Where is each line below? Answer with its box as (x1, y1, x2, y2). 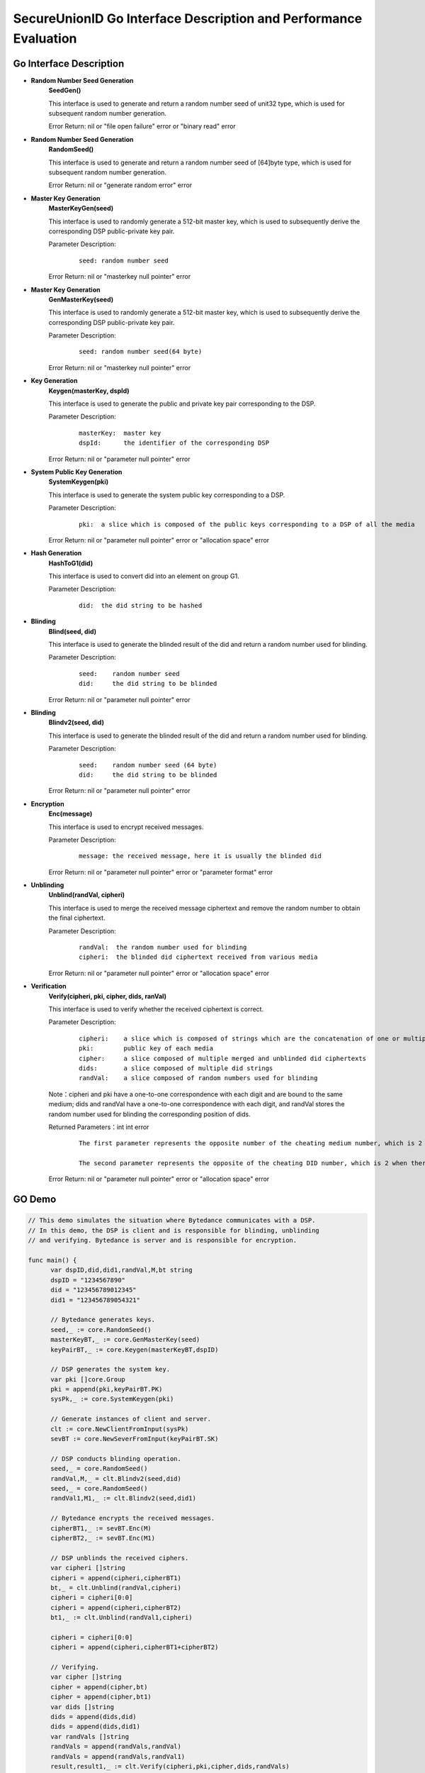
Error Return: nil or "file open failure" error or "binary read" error (48, 122, 237, 130)
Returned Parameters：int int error (48, 1123, 149, 1131)
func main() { (28, 1256, 77, 1265)
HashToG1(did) (48, 559, 93, 567)
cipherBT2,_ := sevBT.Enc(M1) (50, 1534, 156, 1542)
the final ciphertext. (48, 913, 106, 922)
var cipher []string (50, 1673, 122, 1681)
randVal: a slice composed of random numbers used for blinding (79, 1074, 318, 1082)
